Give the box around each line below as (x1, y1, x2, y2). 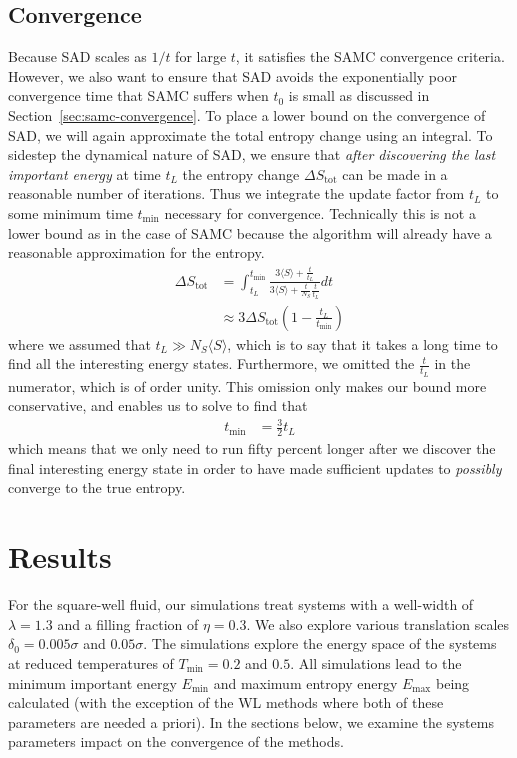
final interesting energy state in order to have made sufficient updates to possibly (8, 457, 502, 478)
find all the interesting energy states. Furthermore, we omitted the (8, 353, 415, 374)
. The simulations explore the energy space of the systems (143, 633, 497, 654)
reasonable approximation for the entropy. (8, 242, 265, 263)
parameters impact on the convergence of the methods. (8, 731, 344, 752)
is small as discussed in (288, 85, 430, 106)
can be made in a (342, 163, 448, 184)
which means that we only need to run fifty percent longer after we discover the (8, 438, 496, 459)
